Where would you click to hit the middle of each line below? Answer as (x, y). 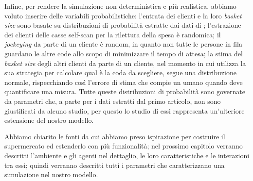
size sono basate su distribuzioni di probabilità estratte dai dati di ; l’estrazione (123, 25)
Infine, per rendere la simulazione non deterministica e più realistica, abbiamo (120, 6)
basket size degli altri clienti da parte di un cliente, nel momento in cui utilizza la (125, 63)
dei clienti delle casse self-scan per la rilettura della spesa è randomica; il (113, 34)
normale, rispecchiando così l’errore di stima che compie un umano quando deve (124, 82)
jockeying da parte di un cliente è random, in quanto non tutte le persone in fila (123, 44)
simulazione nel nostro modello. (51, 174)
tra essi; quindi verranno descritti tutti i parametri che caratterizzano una (115, 165)
